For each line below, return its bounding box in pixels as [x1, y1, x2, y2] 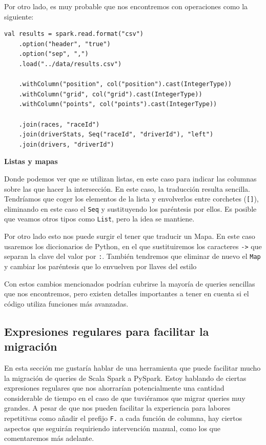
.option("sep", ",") [18, 50, 89, 58]
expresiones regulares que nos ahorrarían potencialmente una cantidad [4, 382, 224, 393]
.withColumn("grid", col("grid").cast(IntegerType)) [18, 90, 202, 98]
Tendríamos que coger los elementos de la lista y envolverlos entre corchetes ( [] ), [4, 193, 259, 204]
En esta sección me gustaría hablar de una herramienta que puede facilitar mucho [4, 362, 261, 373]
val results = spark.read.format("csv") [4, 30, 144, 38]
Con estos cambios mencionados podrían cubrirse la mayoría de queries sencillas [4, 278, 255, 289]
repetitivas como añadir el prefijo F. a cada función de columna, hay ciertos [4, 412, 242, 423]
